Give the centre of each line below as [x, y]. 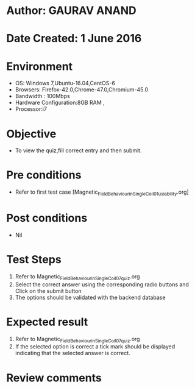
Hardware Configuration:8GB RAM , [60, 103]
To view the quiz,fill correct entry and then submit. [78, 150]
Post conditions [47, 218]
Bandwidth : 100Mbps [42, 96]
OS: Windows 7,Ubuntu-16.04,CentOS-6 [65, 83]
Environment [40, 66]
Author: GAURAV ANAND [71, 11]
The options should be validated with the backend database [90, 297]
